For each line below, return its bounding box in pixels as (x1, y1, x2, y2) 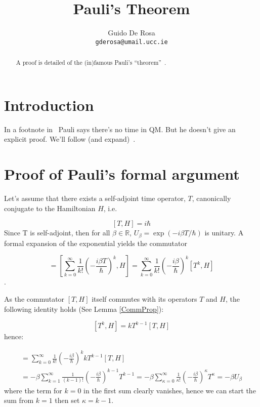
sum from (4, 395, 34, 405)
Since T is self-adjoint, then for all (4, 227, 110, 238)
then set (55, 395, 80, 405)
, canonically (192, 193, 231, 203)
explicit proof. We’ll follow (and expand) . (4, 134, 136, 144)
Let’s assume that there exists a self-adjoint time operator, (4, 193, 186, 203)
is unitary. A (204, 227, 244, 238)
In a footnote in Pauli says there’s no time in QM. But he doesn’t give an (4, 124, 236, 134)
